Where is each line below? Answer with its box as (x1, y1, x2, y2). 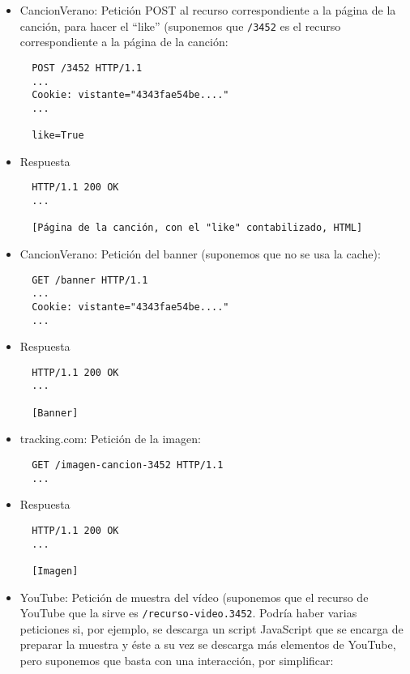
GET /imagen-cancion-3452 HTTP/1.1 (32, 459, 224, 471)
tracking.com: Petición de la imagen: (19, 430, 201, 447)
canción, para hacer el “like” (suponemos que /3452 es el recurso (19, 17, 341, 34)
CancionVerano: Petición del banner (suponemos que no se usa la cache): (19, 245, 381, 262)
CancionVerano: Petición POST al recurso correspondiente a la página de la (19, 2, 396, 18)
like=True (32, 130, 84, 142)
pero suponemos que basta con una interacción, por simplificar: (19, 652, 334, 668)
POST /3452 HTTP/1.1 (32, 62, 143, 74)
